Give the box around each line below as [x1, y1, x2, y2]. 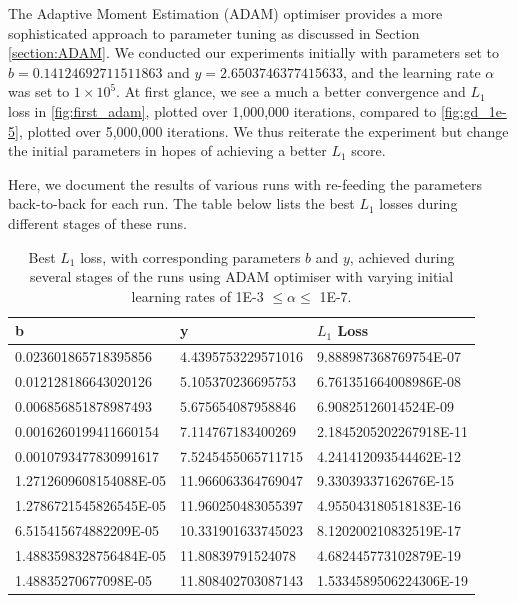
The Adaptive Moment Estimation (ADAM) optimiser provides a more [8, 3, 443, 23]
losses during [379, 193, 458, 214]
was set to [8, 81, 70, 102]
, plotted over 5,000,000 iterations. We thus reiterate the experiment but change [18, 120, 509, 141]
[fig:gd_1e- [440, 100, 507, 121]
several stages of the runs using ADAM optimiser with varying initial [29, 266, 454, 287]
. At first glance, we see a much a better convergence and [116, 81, 466, 102]
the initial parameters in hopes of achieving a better [8, 140, 327, 161]
